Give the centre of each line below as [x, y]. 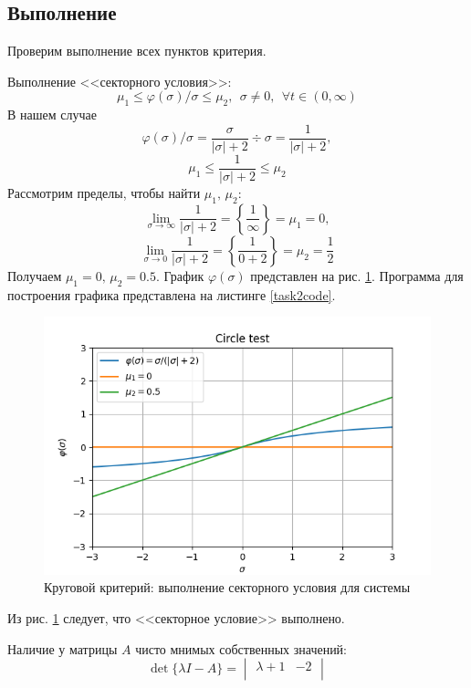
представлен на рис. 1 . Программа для [357, 275]
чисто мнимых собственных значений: [241, 648]
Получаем [35, 275]
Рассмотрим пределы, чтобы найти [104, 192]
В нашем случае [52, 115]
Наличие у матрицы [63, 648]
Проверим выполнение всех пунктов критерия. [137, 51]
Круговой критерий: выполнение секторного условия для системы [227, 587]
